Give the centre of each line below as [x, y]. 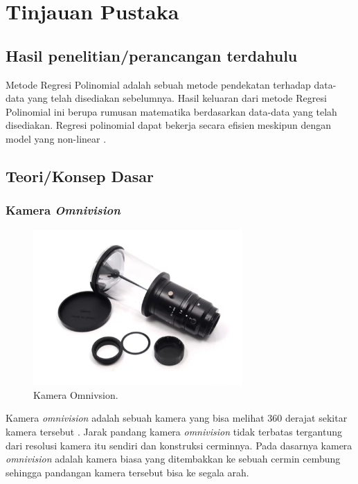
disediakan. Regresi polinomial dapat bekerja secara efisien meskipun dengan [169, 125]
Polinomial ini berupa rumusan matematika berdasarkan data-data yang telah [171, 111]
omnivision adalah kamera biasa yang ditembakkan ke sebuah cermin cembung [173, 459]
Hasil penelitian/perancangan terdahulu [152, 55]
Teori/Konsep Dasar [80, 176]
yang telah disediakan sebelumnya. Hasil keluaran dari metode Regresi [177, 98]
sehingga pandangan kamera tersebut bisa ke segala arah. [127, 472]
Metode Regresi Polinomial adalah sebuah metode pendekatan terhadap [158, 84]
